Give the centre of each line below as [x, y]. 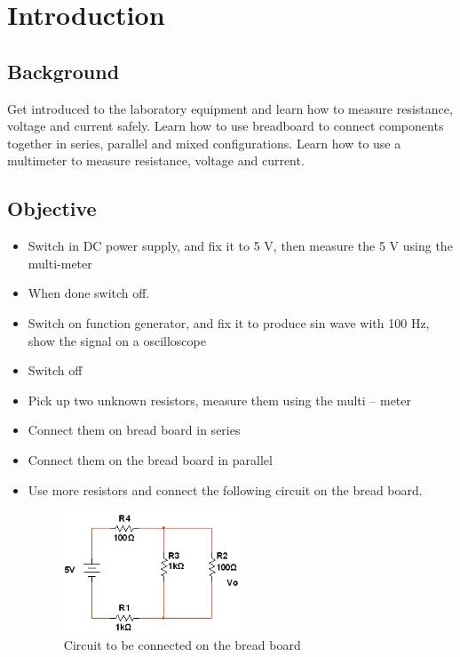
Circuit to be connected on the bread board [182, 644]
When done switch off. [89, 293]
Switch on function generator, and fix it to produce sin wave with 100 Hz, [229, 322]
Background [63, 71]
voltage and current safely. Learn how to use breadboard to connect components [226, 126]
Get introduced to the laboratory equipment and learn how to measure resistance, [230, 108]
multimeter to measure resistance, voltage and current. [156, 160]
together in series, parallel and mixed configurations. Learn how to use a [204, 143]
